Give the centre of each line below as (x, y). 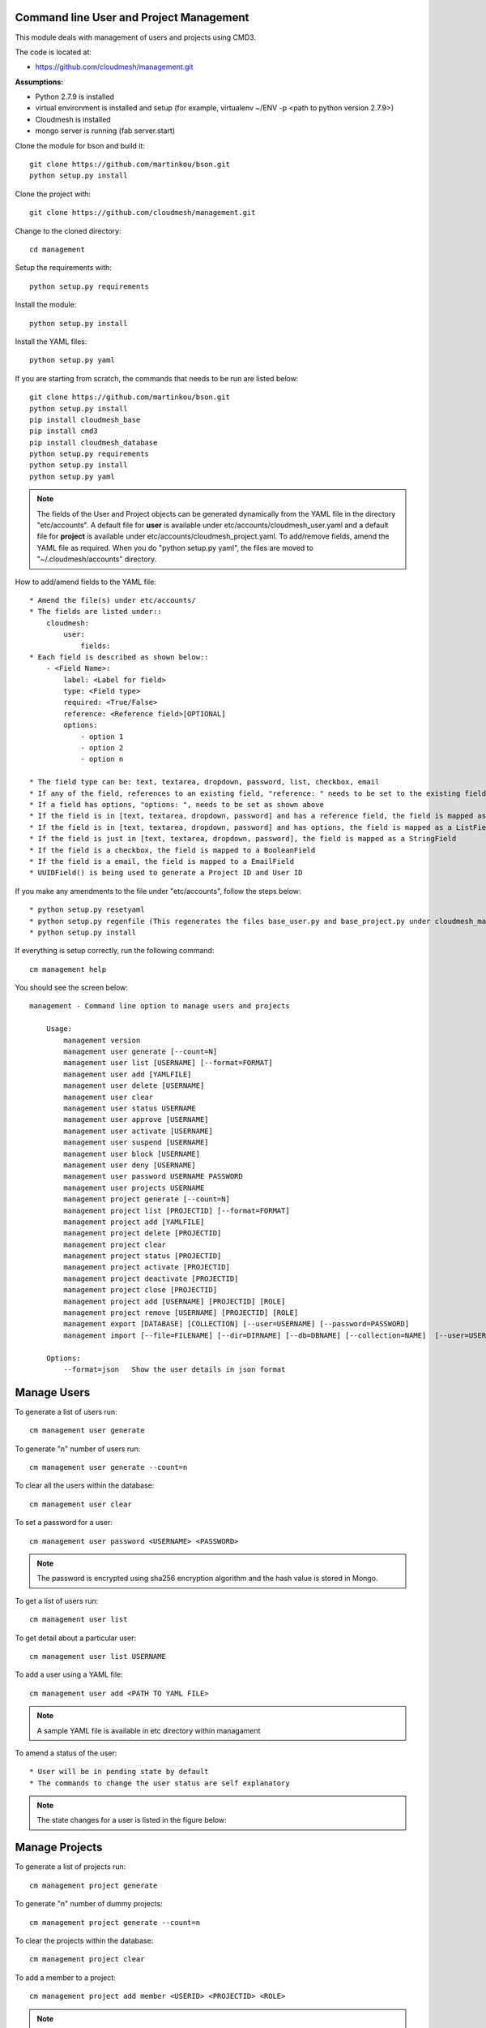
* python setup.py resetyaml (87, 910)
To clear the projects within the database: (84, 1940)
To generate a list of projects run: (70, 1867)
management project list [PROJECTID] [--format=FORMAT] (177, 1210)
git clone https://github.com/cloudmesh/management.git (143, 213)
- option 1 (102, 737)
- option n (102, 759)
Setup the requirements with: (64, 268)
